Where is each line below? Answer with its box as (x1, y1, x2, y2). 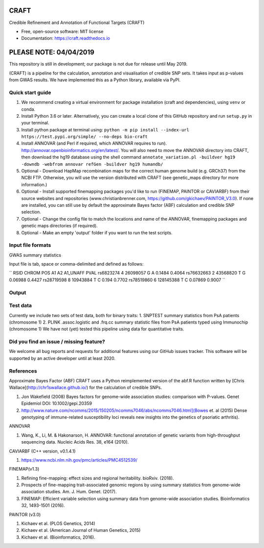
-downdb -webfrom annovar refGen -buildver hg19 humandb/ (21, 161, 163, 167)
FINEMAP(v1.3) (9, 466, 40, 472)
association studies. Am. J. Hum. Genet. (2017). (21, 489, 117, 495)
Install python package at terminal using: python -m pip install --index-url (21, 126, 189, 132)
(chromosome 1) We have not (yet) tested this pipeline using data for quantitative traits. (9, 326, 184, 332)
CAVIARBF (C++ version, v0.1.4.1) (9, 448, 76, 454)
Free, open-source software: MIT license (21, 28, 104, 34)
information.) (21, 181, 47, 187)
